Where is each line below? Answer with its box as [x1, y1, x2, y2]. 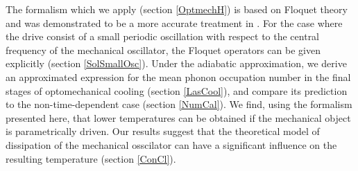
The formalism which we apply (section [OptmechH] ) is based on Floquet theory [6, 2, 348, 16]
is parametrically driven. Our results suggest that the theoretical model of [6, 124, 320, 138]
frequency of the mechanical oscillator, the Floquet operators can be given [6, 42, 321, 57]
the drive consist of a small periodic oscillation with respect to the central [6, 29, 320, 44]
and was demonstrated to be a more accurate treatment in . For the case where [6, 15, 343, 30]
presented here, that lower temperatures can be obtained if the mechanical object [6, 110, 351, 125]
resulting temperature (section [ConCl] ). [6, 151, 176, 165]
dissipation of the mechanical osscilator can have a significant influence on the [6, 137, 337, 152]
